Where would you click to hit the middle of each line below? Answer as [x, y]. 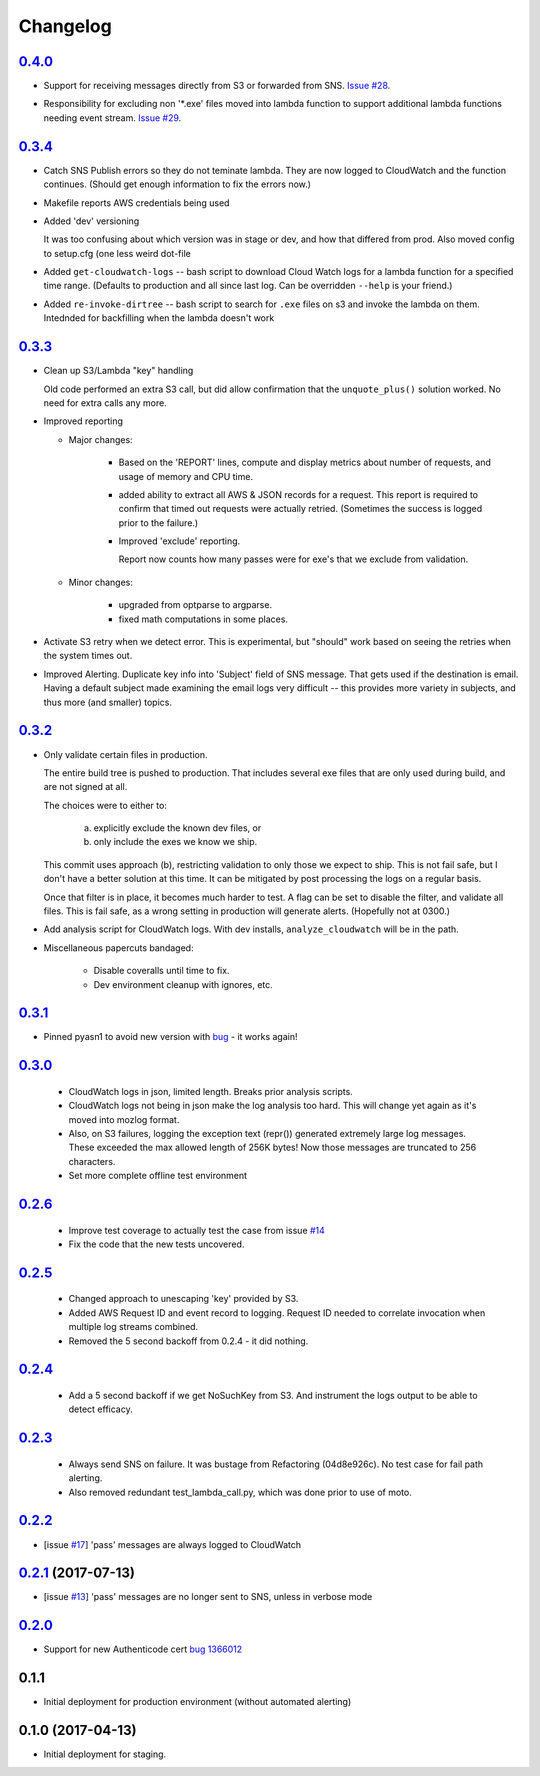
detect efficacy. [101, 1409]
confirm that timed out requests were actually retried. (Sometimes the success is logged [300, 509]
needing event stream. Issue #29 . [112, 117]
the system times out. [88, 656]
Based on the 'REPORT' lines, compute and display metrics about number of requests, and [305, 462]
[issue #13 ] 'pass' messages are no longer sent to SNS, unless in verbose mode [208, 1597]
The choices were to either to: [105, 805]
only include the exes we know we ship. [175, 842]
